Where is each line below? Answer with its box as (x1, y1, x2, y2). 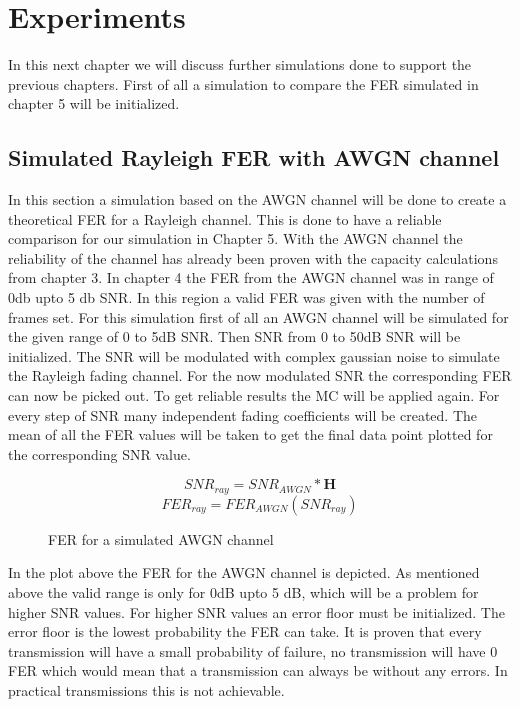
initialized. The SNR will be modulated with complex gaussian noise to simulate (8, 345, 500, 366)
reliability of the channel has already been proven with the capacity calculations (8, 247, 498, 268)
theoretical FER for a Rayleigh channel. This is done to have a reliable (8, 208, 442, 229)
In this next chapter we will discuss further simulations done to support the (8, 54, 472, 75)
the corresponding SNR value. (8, 443, 191, 464)
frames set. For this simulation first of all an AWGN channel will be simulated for (8, 306, 509, 327)
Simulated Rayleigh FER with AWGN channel (8, 142, 500, 173)
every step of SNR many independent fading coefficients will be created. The (8, 404, 478, 425)
